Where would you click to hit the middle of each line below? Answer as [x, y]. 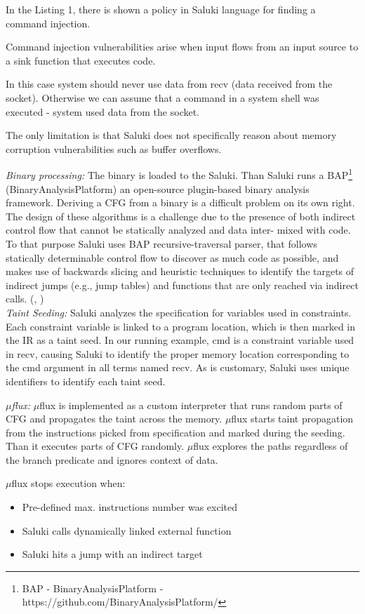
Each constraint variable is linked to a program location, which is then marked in [181, 326]
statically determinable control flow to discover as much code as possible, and [172, 257]
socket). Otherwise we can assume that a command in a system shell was [162, 97]
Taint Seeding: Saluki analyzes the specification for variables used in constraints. [179, 312]
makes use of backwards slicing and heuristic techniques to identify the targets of [180, 271]
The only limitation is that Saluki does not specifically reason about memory [171, 135]
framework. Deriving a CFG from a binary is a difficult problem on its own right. [180, 202]
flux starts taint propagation [292, 419]
